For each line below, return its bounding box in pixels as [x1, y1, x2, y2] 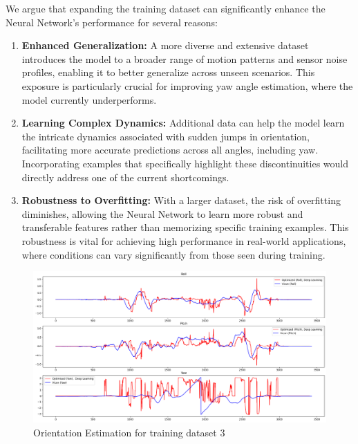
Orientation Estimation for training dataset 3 [33, 425, 225, 439]
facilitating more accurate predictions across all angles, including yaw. [21, 142, 319, 157]
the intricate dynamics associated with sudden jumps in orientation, [21, 129, 310, 143]
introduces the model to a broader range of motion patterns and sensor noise [21, 51, 348, 66]
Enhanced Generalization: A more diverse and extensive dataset [21, 38, 309, 53]
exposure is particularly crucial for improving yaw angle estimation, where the [21, 78, 353, 93]
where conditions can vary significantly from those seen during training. [21, 247, 326, 261]
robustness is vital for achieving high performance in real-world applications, [21, 233, 346, 248]
